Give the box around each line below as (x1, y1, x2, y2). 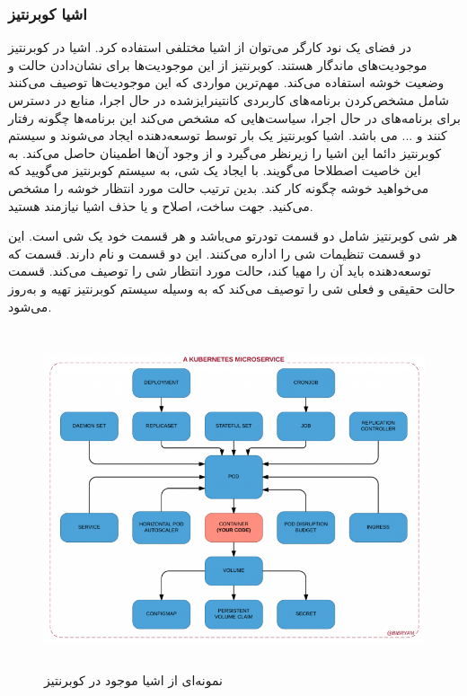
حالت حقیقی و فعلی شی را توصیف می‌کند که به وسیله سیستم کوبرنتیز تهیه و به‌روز (8, 278, 455, 297)
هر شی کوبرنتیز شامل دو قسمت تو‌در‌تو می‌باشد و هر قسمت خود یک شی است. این (8, 226, 458, 245)
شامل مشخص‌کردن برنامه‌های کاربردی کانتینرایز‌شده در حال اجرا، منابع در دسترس (8, 91, 449, 109)
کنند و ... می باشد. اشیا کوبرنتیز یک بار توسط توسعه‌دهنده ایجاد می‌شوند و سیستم (8, 126, 447, 145)
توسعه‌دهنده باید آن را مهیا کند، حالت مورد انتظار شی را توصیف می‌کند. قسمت (8, 261, 431, 280)
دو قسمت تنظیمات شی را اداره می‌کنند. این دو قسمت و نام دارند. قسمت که (8, 243, 421, 262)
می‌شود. (8, 296, 52, 315)
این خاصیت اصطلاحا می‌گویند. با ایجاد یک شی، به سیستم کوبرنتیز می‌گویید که (8, 161, 421, 180)
